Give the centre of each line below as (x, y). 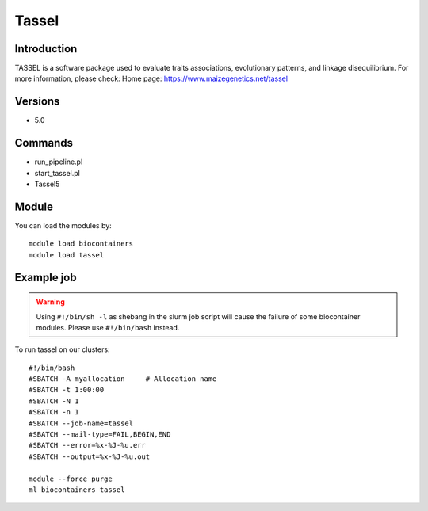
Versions (37, 102)
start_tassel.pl (57, 173)
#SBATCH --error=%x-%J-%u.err (88, 445)
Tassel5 (47, 184)
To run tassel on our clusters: (62, 349)
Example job (46, 277)
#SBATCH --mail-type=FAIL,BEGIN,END (100, 435)
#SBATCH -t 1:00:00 (67, 390)
